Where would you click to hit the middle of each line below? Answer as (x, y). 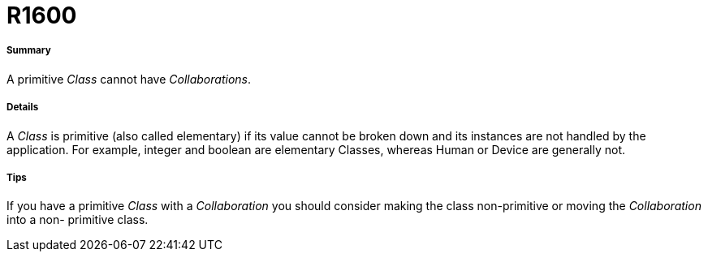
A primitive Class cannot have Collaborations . (129, 79)
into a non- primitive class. (78, 220)
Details (23, 107)
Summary (29, 51)
